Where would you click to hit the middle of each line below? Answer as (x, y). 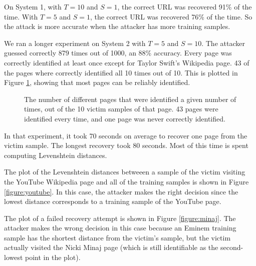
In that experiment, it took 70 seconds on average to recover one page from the (126, 135)
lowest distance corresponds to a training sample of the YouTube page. (113, 201)
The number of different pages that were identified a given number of (130, 99)
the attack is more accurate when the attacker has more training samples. (117, 26)
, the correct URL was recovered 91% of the (185, 6)
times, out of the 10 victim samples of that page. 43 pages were (121, 109)
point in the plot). (53, 257)
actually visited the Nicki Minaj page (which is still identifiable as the (111, 247)
